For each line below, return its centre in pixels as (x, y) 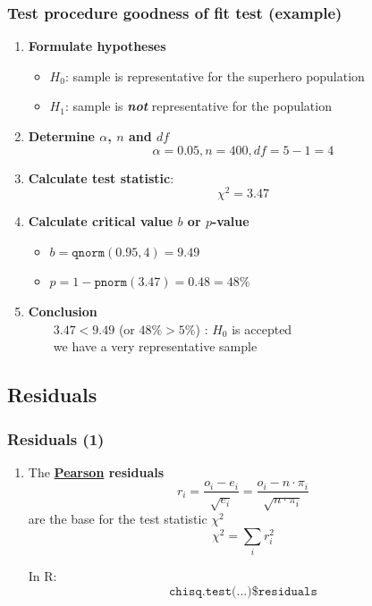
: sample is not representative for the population (198, 106)
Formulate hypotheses (97, 46)
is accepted (262, 328)
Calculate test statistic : (101, 177)
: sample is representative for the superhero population (215, 76)
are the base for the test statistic (118, 519)
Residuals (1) (56, 438)
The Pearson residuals (96, 471)
